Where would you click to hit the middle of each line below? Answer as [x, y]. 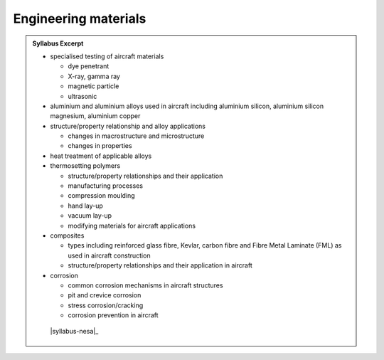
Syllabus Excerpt [58, 43]
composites [67, 235]
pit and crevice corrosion [105, 295]
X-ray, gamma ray [94, 76]
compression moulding [101, 196]
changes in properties [100, 146]
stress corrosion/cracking [106, 305]
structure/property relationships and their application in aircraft [160, 265]
